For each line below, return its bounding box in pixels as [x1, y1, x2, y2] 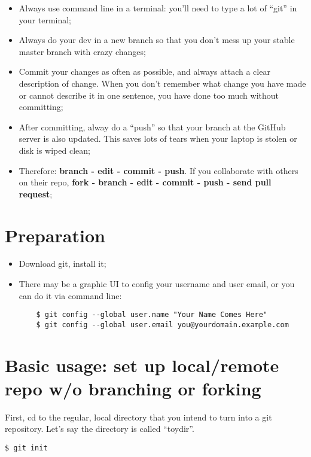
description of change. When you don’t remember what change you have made [19, 77, 306, 89]
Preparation [5, 223, 105, 247]
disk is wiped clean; [19, 144, 90, 156]
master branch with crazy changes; [19, 45, 146, 57]
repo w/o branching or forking [5, 376, 261, 400]
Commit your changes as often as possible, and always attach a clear [19, 65, 270, 78]
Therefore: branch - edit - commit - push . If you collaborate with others [19, 164, 298, 176]
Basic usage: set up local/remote [5, 352, 279, 377]
